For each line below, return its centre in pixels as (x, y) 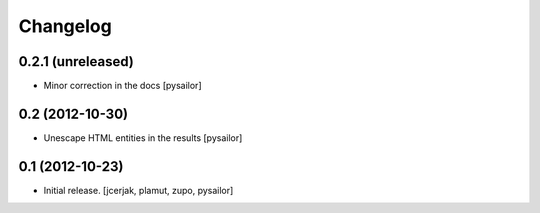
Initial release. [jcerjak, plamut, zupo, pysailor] (138, 190)
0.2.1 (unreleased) (76, 61)
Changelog (65, 26)
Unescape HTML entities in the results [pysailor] (143, 137)
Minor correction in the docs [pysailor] (122, 86)
